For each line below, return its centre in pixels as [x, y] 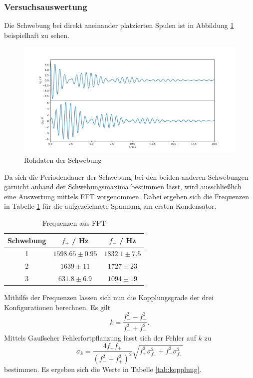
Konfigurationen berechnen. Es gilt [57, 307]
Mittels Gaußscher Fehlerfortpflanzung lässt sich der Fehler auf [100, 338]
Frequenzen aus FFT [74, 222]
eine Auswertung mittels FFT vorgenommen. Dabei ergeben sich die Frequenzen [127, 196]
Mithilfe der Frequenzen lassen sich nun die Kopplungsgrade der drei [109, 297]
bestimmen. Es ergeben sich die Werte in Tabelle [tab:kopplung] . [103, 369]
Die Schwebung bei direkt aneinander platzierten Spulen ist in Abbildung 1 [119, 25]
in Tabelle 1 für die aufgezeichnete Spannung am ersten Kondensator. [110, 206]
